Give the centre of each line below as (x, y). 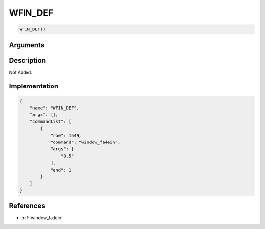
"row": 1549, (66, 135)
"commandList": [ (51, 121)
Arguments (27, 45)
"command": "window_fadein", (85, 142)
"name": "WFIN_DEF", (54, 108)
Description (27, 61)
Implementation (34, 86)
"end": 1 (61, 170)
